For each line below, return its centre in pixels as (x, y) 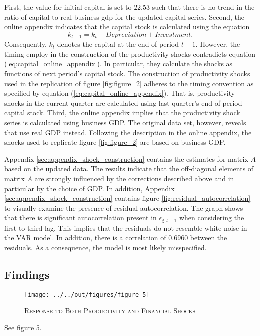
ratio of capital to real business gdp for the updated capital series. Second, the (124, 16)
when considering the (212, 218)
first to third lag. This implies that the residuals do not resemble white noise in (126, 228)
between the (209, 238)
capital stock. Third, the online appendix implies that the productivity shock (122, 112)
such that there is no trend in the (203, 7)
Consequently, (25, 44)
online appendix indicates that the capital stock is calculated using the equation (127, 26)
